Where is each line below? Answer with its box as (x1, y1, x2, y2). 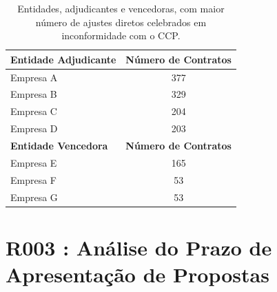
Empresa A (10, 70, 58, 84)
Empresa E (10, 155, 57, 169)
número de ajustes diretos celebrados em (35, 14, 207, 29)
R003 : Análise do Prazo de (6, 233, 272, 261)
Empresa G (10, 189, 58, 204)
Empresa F (10, 172, 57, 187)
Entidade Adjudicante (10, 52, 116, 66)
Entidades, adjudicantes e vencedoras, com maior (17, 1, 225, 15)
